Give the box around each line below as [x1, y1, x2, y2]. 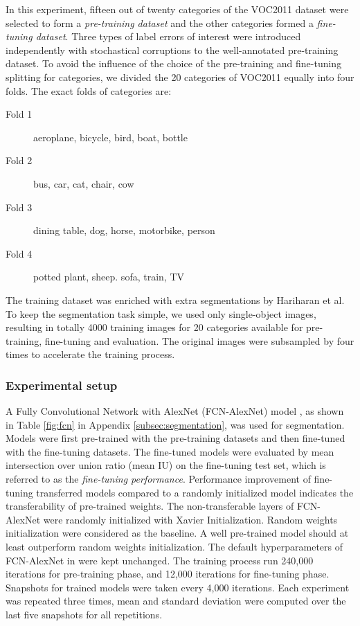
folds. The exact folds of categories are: [6, 83, 172, 98]
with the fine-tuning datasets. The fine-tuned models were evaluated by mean [6, 444, 334, 458]
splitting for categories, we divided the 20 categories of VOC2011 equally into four [6, 69, 354, 84]
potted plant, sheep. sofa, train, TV [33, 269, 184, 284]
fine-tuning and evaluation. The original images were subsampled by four [44, 333, 354, 348]
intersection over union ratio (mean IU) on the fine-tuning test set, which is [6, 458, 326, 472]
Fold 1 [6, 107, 33, 121]
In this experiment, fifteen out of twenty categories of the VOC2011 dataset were [6, 2, 349, 16]
